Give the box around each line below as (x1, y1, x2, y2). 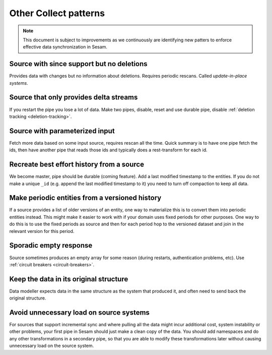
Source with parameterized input (9, 127, 115, 135)
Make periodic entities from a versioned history (9, 194, 162, 202)
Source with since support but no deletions (9, 60, 148, 68)
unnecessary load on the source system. (9, 343, 94, 349)
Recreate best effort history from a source (9, 160, 145, 169)
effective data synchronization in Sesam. (23, 44, 108, 50)
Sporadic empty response (9, 241, 93, 250)
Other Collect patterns (9, 8, 105, 19)
